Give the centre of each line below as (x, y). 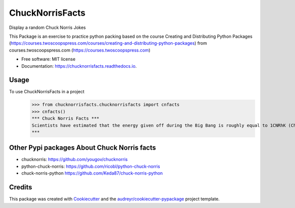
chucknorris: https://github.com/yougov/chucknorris (74, 159)
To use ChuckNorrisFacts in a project (47, 92)
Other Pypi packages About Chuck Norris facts (83, 148)
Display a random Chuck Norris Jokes (47, 27)
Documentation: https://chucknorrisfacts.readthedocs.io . (79, 66)
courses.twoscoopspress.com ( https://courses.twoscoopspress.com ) (80, 50)
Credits (21, 187)
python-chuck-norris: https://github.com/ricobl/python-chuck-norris (91, 166)
